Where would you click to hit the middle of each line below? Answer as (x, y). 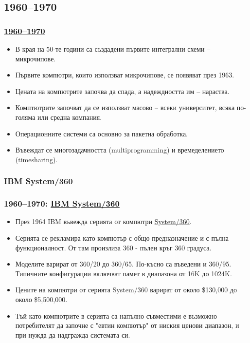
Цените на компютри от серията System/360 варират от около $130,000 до (126, 290)
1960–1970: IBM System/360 (62, 203)
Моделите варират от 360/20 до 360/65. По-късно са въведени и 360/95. (123, 264)
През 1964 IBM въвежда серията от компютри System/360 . (103, 221)
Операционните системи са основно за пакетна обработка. (101, 133)
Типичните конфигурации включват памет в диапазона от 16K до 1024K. (124, 273)
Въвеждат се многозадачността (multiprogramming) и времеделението (120, 150)
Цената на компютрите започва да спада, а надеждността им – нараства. (122, 91)
